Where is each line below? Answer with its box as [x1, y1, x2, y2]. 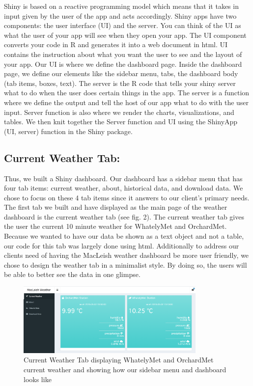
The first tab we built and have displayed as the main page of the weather [4, 202, 227, 212]
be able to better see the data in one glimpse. [4, 269, 141, 279]
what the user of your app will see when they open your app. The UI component [4, 29, 247, 40]
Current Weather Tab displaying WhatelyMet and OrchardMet [24, 355, 214, 365]
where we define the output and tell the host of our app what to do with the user [4, 97, 249, 107]
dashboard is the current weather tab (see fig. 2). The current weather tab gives [4, 211, 244, 221]
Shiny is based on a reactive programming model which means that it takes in [4, 1, 239, 11]
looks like [24, 374, 52, 384]
